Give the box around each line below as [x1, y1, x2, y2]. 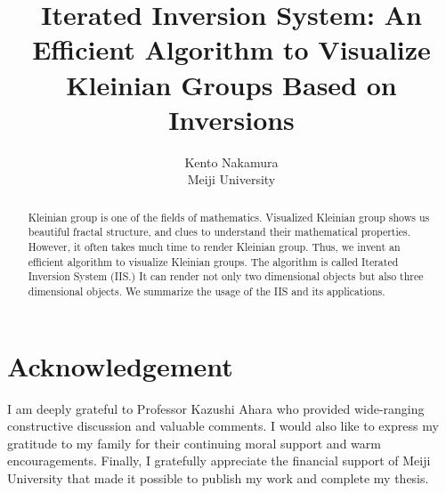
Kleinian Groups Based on [66, 66, 397, 102]
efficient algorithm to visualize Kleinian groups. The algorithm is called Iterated [28, 254, 399, 269]
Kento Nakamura [184, 152, 279, 171]
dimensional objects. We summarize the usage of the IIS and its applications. [28, 283, 385, 298]
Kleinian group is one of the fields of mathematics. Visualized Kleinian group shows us [28, 209, 430, 224]
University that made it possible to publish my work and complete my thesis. [7, 468, 429, 487]
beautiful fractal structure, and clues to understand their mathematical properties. [28, 224, 411, 239]
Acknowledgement [7, 347, 233, 384]
